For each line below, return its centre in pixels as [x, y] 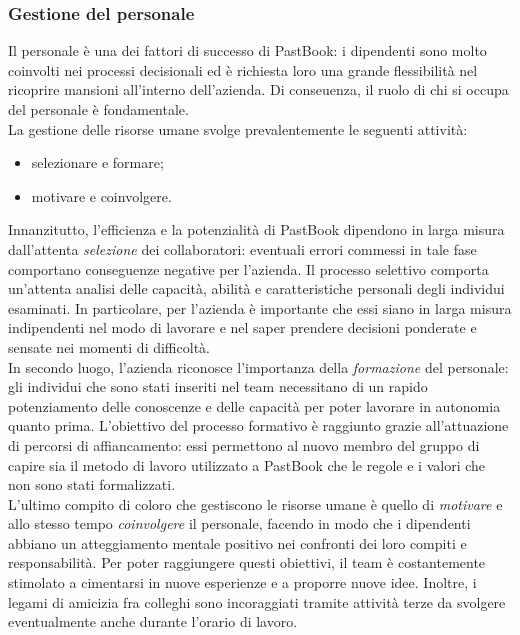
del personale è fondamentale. [98, 109]
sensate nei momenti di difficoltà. [109, 346]
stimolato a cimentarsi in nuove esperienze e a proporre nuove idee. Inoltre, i [242, 582]
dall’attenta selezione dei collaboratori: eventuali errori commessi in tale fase [242, 248]
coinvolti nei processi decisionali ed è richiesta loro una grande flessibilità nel [243, 69]
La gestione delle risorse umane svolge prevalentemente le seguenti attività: [238, 128]
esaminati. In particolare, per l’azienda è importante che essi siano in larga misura [260, 307]
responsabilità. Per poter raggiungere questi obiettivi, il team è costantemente [247, 562]
